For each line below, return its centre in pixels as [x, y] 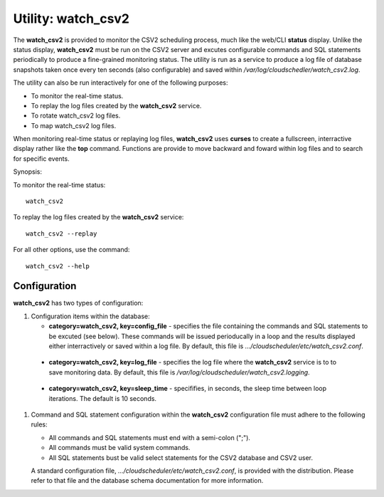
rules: [39, 424]
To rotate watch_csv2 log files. [76, 116]
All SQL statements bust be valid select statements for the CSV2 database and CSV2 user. [181, 457]
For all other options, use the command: [71, 250]
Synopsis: [28, 172]
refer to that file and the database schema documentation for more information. [147, 481]
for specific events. [42, 158]
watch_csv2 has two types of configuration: [78, 303]
